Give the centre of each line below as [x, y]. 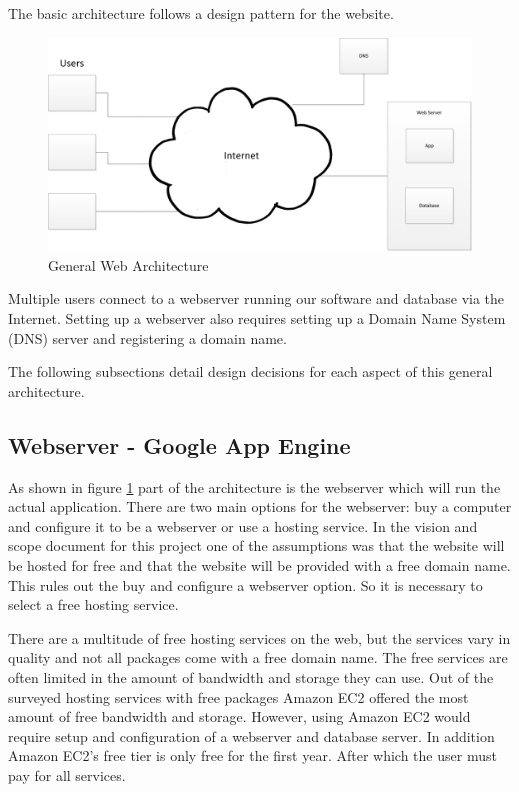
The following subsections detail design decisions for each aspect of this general [250, 371]
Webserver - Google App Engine [179, 444]
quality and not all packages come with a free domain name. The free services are [258, 657]
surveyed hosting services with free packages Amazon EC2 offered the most [238, 696]
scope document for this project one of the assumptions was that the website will [256, 545]
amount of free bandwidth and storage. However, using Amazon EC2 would [239, 716]
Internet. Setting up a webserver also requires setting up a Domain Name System [257, 318]
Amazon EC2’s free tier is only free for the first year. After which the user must [252, 755]
